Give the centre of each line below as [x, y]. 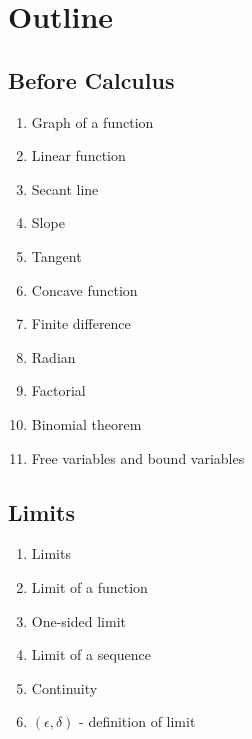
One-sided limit [78, 620]
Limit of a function [89, 586]
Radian [53, 356]
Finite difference [81, 323]
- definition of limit [137, 721]
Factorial [58, 390]
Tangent [56, 255]
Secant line [65, 188]
